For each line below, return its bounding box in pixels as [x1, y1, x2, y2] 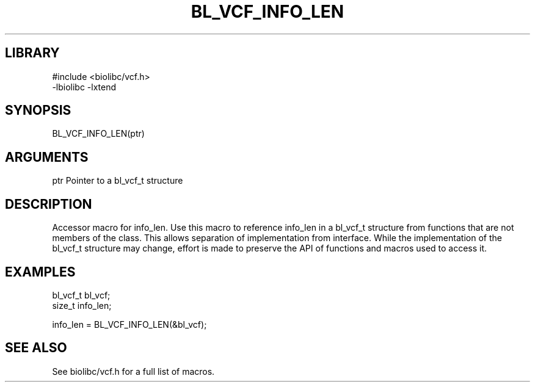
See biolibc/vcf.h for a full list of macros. [52, 366, 215, 377]
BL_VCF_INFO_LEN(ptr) [52, 128, 145, 139]
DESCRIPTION [5, 196, 92, 212]
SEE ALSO [5, 340, 67, 356]
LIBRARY [5, 45, 60, 61]
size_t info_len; [52, 300, 112, 311]
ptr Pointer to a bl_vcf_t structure [52, 175, 183, 186]
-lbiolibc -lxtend [52, 81, 117, 92]
